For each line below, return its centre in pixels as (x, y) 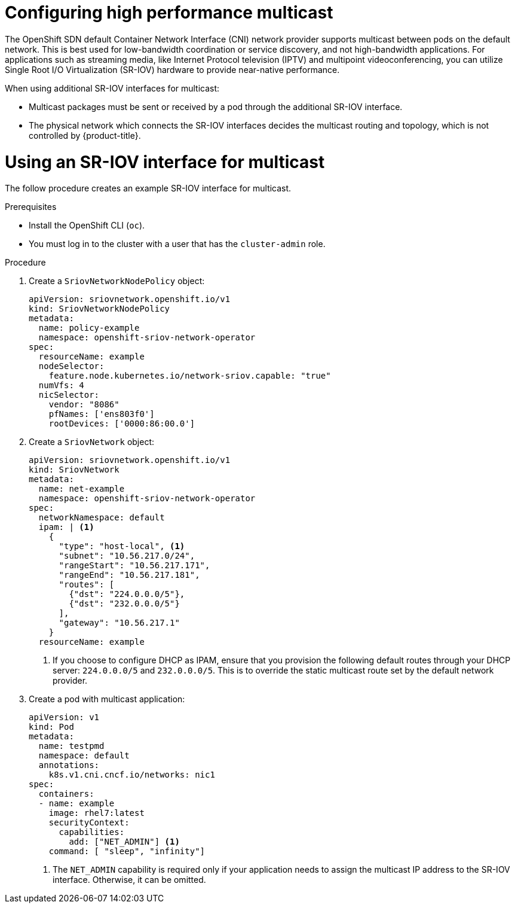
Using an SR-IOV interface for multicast (165, 162)
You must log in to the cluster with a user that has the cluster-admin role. (177, 244)
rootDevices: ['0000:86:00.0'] (122, 424)
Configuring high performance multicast (169, 13)
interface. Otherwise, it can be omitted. (129, 880)
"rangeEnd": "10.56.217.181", (129, 575)
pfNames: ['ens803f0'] (102, 414)
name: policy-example (89, 328)
